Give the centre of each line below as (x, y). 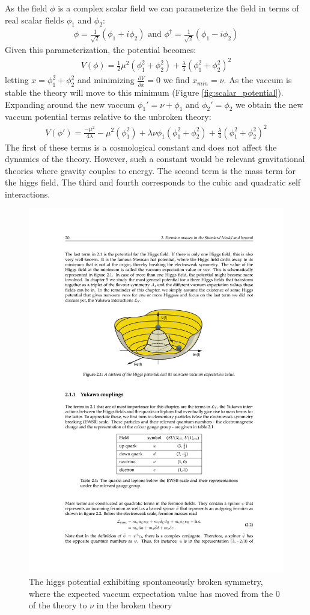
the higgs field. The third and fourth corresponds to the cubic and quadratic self (153, 182)
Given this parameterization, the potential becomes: (101, 50)
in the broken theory (134, 605)
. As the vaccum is (258, 80)
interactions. (28, 194)
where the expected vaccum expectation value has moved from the (151, 593)
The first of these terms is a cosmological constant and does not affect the (141, 147)
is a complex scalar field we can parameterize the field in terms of (178, 8)
